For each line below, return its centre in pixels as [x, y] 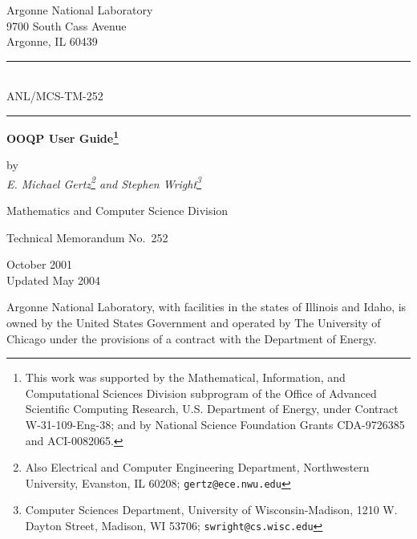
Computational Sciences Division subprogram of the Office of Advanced [201, 393]
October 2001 [40, 264]
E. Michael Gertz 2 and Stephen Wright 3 [104, 182]
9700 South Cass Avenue [67, 25]
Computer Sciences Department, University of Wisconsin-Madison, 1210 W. [211, 510]
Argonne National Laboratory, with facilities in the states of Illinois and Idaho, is [206, 307]
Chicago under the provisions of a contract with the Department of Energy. [192, 338]
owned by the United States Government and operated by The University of [194, 323]
